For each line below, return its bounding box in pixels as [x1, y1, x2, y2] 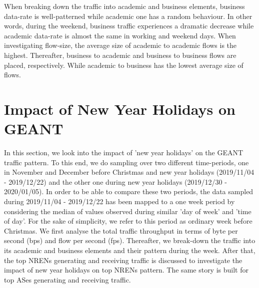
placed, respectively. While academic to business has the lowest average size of [4, 59, 243, 70]
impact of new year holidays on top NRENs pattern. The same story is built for [4, 265, 248, 275]
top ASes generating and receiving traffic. [4, 274, 131, 285]
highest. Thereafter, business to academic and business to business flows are [4, 49, 236, 60]
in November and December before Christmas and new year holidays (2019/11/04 [4, 167, 254, 177]
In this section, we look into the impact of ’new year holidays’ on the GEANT [4, 147, 243, 158]
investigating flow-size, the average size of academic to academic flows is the [4, 40, 237, 50]
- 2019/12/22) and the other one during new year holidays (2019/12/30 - [4, 176, 227, 187]
